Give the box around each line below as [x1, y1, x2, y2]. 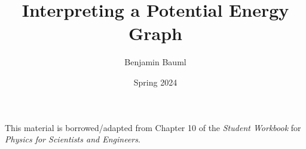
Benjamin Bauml [124, 56, 186, 68]
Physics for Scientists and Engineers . [5, 133, 140, 145]
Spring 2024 [133, 75, 178, 88]
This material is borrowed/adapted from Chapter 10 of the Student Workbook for [5, 121, 301, 133]
